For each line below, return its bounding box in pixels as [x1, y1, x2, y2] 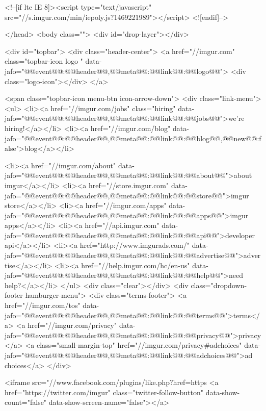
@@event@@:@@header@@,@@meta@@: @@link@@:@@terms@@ [24, 310, 225, 320]
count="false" [5, 397, 47, 407]
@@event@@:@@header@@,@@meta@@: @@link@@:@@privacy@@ [24, 329, 230, 340]
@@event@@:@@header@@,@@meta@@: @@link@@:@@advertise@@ [24, 250, 235, 261]
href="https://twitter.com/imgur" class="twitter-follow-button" [5, 387, 204, 397]
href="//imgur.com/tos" [5, 300, 81, 311]
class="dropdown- [191, 279, 247, 290]
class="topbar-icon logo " [5, 56, 83, 66]
